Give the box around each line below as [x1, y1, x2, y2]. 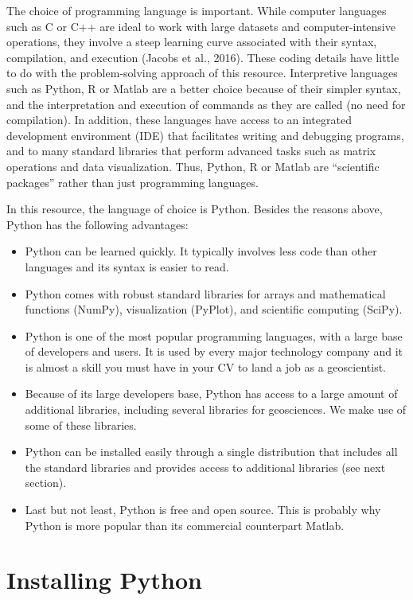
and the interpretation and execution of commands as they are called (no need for [6, 95, 406, 112]
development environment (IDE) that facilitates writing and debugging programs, [6, 127, 404, 143]
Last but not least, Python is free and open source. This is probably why [25, 501, 381, 518]
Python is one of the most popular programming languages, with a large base [25, 327, 403, 344]
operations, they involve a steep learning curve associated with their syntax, [6, 33, 377, 50]
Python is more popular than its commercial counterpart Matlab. [25, 516, 345, 533]
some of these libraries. [25, 416, 137, 433]
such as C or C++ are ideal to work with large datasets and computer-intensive [6, 18, 395, 34]
